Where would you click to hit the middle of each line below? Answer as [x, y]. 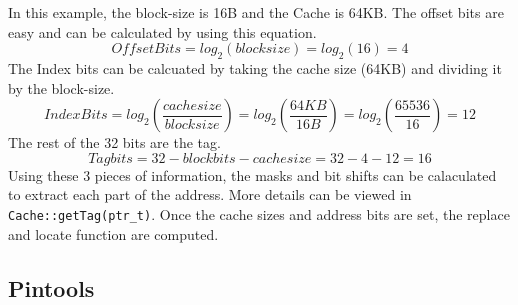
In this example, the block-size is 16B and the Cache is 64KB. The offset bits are [256, 12]
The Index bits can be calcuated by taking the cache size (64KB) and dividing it [255, 67]
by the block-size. [61, 87]
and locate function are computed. [113, 233]
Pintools [51, 287]
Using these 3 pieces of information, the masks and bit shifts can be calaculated [252, 174]
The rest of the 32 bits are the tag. [114, 142]
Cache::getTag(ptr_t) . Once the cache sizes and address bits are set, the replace [259, 213]
